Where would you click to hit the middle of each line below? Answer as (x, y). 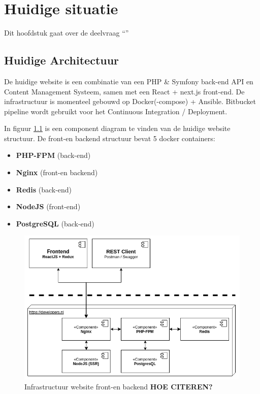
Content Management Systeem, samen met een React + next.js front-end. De (124, 91)
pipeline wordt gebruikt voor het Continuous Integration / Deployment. (116, 111)
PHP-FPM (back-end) (53, 155)
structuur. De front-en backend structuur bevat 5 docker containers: (110, 138)
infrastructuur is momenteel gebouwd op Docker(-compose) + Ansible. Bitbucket (130, 101)
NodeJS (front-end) (48, 206)
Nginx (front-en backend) (57, 172)
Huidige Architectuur (62, 60)
